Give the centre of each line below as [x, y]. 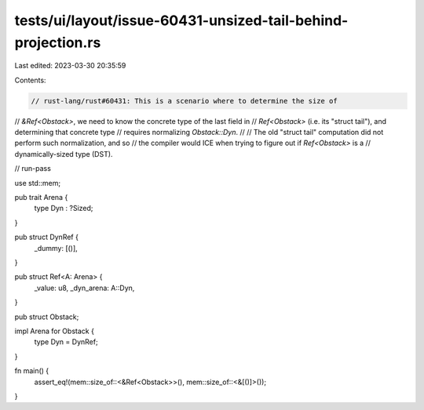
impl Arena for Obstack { [54, 331]
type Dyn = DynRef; [66, 342]
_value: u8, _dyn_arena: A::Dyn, [84, 288]
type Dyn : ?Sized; [64, 209]
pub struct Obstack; [47, 317]
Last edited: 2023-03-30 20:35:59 [70, 66]
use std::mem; [38, 183]
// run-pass [33, 169]
